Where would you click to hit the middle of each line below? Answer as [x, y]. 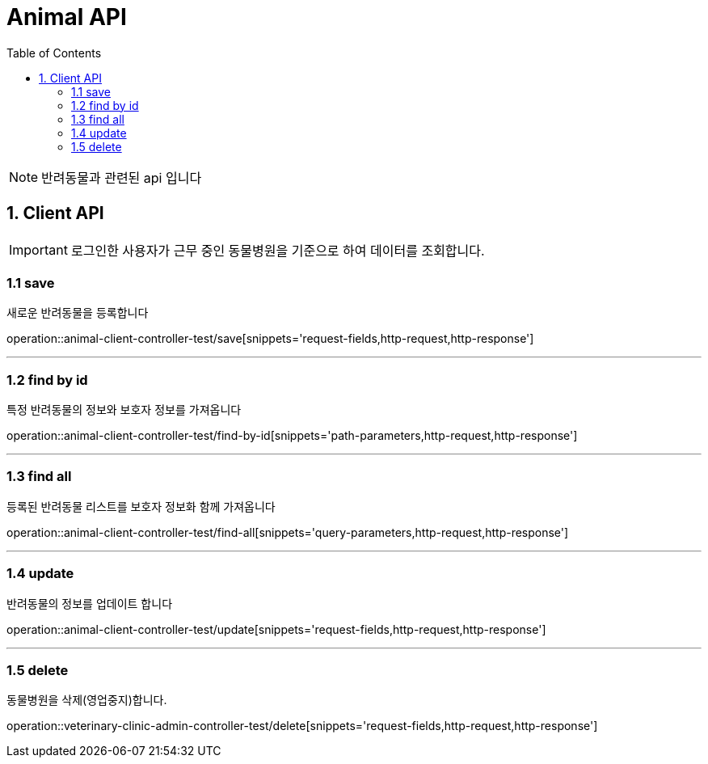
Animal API [67, 17]
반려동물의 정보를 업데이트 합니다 [90, 603]
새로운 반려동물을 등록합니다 [78, 313]
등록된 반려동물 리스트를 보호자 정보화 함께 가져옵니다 [141, 506]
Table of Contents [54, 53]
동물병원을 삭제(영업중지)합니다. [87, 700]
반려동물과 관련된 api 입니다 [122, 177]
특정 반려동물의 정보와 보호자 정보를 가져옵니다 [124, 410]
